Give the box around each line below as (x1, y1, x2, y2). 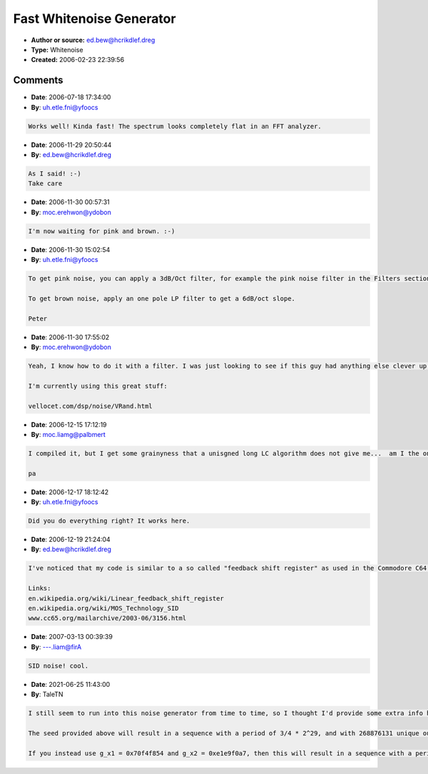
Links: (28, 584, 51, 593)
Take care (28, 179, 63, 188)
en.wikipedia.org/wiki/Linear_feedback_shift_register (28, 594, 224, 603)
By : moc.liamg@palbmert (31, 430, 106, 438)
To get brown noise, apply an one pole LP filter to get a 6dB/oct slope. (28, 294, 296, 303)
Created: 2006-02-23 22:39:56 (31, 56, 125, 64)
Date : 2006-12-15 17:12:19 (31, 420, 107, 428)
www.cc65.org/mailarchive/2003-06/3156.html (28, 614, 187, 623)
